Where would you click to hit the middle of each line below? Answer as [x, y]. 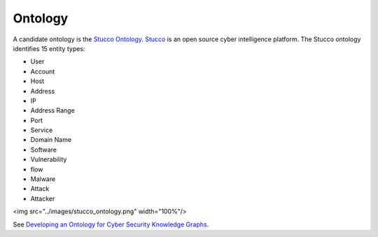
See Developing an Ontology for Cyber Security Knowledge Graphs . [111, 224]
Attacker [43, 199]
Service [42, 130]
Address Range [52, 110]
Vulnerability [49, 159]
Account [43, 71]
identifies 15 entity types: [49, 48]
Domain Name [51, 140]
